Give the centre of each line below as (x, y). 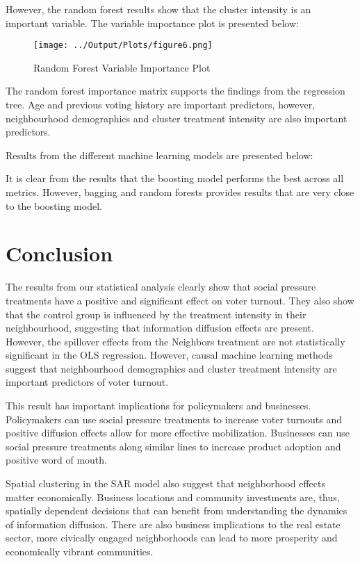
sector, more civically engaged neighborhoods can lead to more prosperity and (172, 538)
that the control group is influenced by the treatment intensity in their (156, 314)
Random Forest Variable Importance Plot (122, 67)
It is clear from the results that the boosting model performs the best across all (175, 178)
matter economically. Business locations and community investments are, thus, (173, 497)
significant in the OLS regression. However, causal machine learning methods (169, 355)
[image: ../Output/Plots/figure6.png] (123, 46)
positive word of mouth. (56, 460)
